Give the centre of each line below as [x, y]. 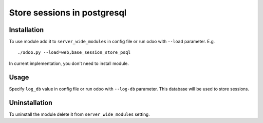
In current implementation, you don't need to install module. [69, 63]
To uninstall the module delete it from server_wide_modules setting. [79, 114]
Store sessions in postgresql [68, 13]
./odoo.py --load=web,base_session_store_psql [74, 53]
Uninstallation [31, 102]
